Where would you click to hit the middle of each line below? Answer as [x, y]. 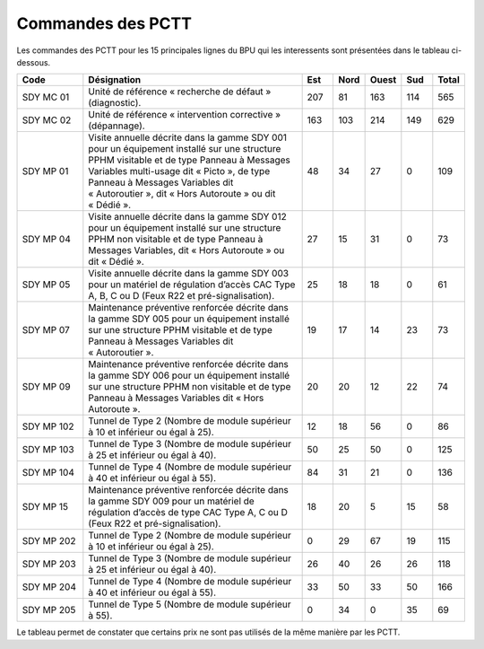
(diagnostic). [115, 103]
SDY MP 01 [45, 171]
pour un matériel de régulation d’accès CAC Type [192, 285]
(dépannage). [117, 126]
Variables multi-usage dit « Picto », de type [179, 171]
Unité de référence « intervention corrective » [185, 115]
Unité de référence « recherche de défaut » [180, 92]
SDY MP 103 [48, 450]
